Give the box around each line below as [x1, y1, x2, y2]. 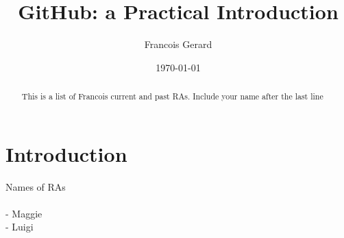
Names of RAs [5, 179, 66, 193]
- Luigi [5, 219, 34, 234]
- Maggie [5, 206, 42, 220]
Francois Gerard [144, 37, 212, 51]
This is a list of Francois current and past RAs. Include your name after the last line [21, 91, 323, 102]
